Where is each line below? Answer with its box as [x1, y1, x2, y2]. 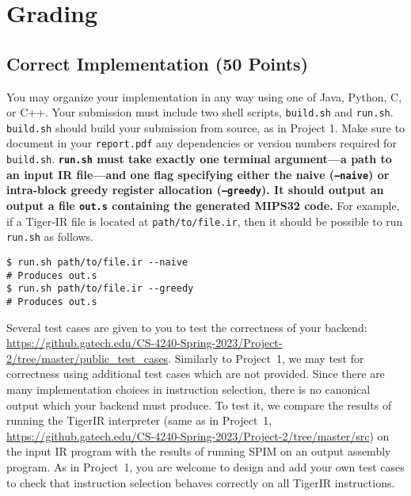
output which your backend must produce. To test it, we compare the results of [6, 396, 392, 413]
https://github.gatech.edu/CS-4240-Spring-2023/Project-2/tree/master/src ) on [6, 427, 390, 444]
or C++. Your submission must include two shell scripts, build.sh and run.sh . [6, 104, 394, 120]
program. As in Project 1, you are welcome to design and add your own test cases [6, 459, 405, 475]
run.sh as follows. [6, 228, 93, 245]
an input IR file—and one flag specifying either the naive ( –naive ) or [6, 166, 390, 182]
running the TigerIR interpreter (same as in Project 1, [6, 412, 272, 429]
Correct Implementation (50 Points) [6, 51, 309, 75]
